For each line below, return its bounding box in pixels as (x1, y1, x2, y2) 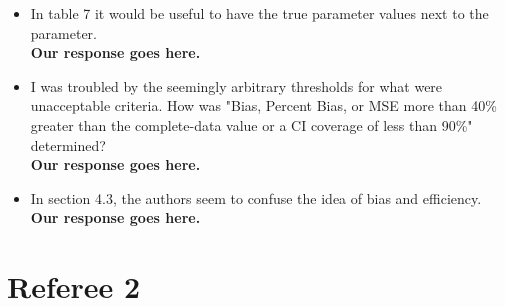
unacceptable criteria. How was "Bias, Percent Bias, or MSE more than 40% (30, 95, 497, 116)
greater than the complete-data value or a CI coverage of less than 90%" (30, 114, 473, 135)
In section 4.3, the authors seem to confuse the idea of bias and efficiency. (30, 187, 482, 208)
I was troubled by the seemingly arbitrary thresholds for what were (30, 75, 443, 96)
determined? (30, 134, 106, 155)
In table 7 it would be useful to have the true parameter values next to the (30, 3, 489, 23)
